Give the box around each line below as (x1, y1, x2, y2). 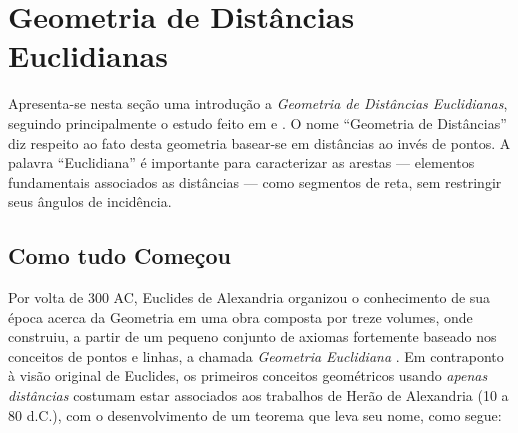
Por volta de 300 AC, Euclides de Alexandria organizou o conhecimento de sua (8, 287, 491, 308)
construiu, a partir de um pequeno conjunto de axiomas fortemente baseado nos (8, 326, 497, 347)
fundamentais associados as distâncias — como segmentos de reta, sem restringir (8, 171, 502, 192)
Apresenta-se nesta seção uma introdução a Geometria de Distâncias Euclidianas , (8, 93, 508, 114)
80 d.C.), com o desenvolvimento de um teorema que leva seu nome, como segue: (8, 404, 502, 425)
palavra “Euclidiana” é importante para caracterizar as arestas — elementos (8, 152, 475, 173)
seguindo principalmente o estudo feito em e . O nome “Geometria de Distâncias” (8, 112, 507, 133)
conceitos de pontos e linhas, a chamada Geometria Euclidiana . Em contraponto (8, 345, 504, 366)
